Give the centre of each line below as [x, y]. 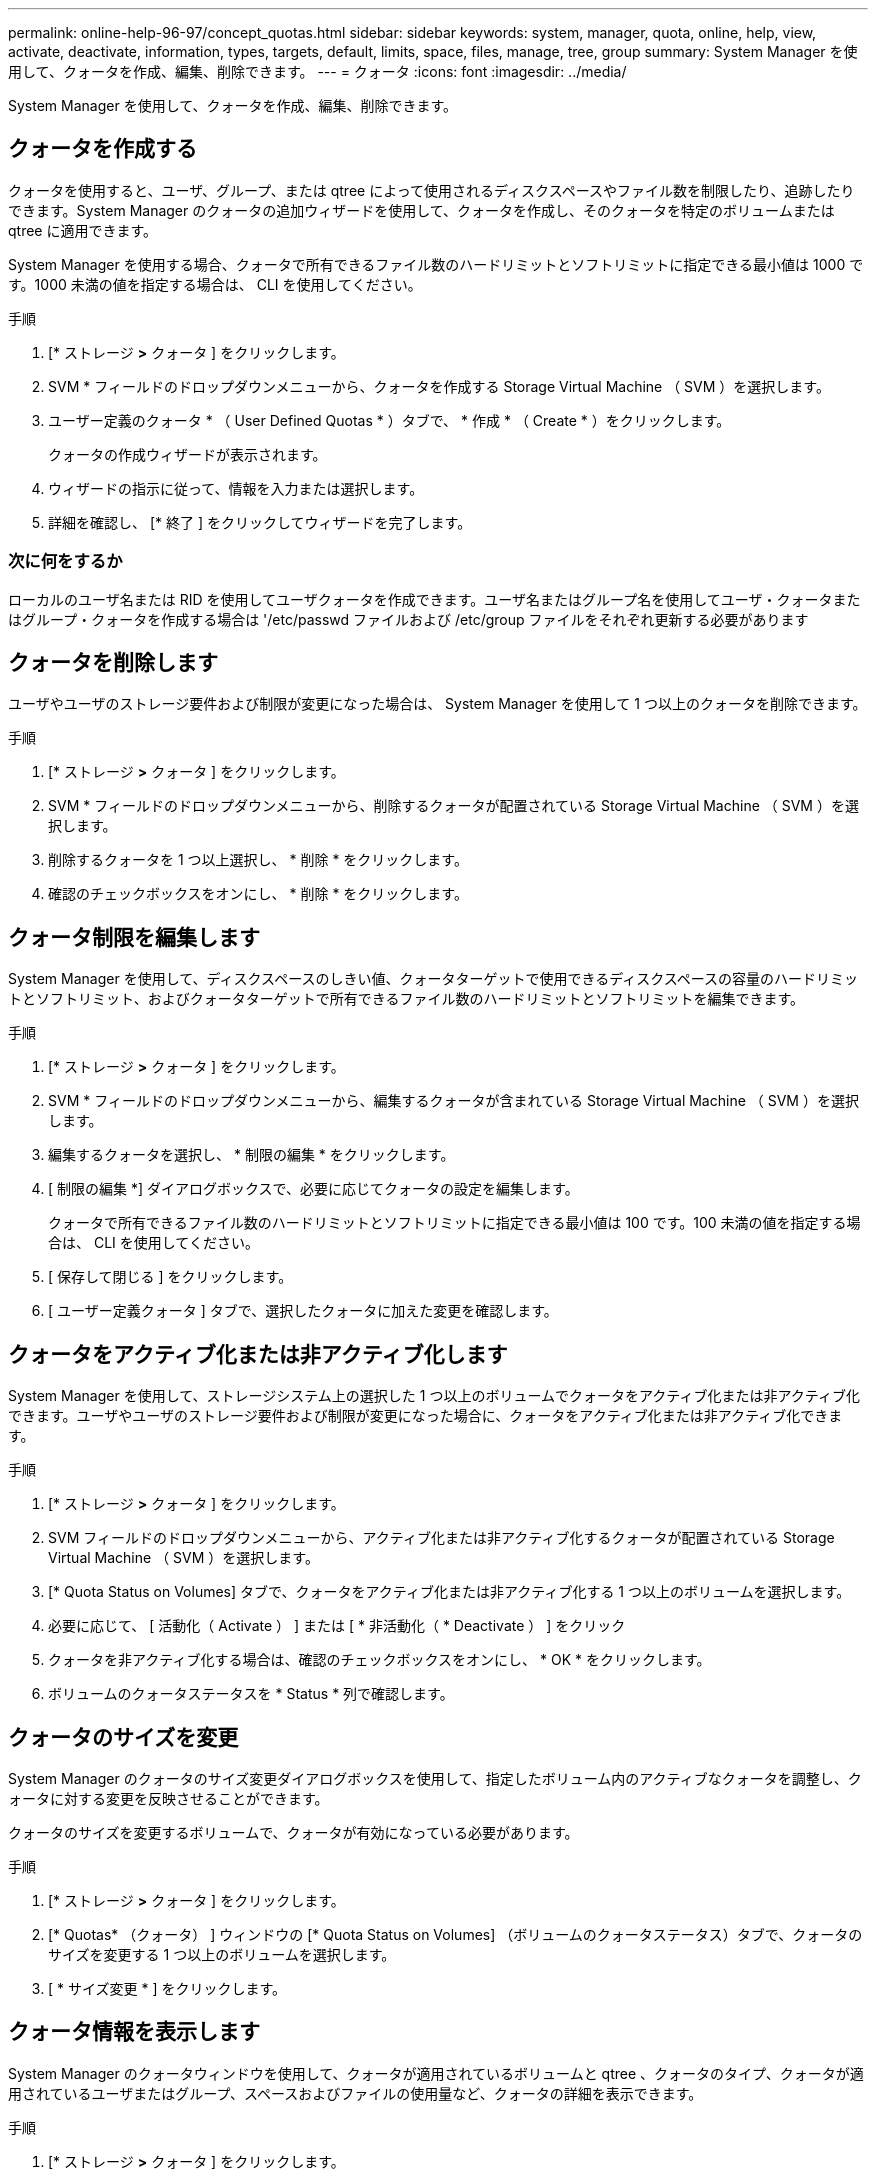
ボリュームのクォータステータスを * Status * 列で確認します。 [251, 1694]
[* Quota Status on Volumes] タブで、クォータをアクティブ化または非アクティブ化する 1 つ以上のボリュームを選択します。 [449, 1592]
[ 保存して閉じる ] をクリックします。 [170, 1277]
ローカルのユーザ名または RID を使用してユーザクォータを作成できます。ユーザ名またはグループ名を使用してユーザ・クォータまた [434, 599]
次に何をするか [65, 561]
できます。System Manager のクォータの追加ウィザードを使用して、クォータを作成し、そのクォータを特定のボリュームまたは [421, 210]
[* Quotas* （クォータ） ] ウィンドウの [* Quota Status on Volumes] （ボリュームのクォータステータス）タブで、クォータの [455, 1934]
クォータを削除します [113, 663]
